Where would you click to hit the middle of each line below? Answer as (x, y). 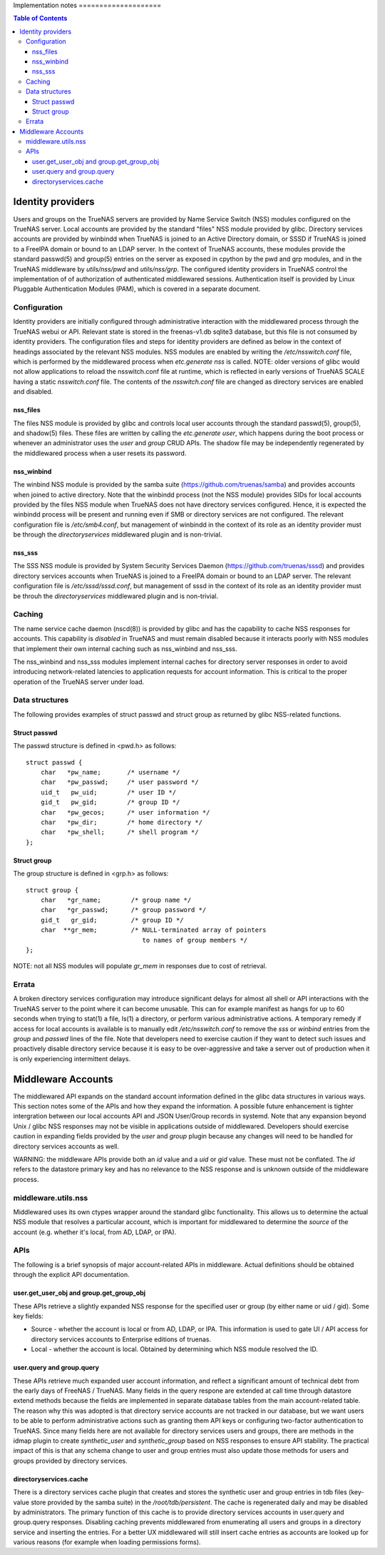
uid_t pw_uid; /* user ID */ (108, 792)
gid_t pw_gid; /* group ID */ (110, 803)
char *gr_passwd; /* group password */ (123, 910)
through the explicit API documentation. (71, 1275)
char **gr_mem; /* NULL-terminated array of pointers (153, 930)
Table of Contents (40, 19)
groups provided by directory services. (70, 1461)
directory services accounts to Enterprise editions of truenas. (121, 1339)
